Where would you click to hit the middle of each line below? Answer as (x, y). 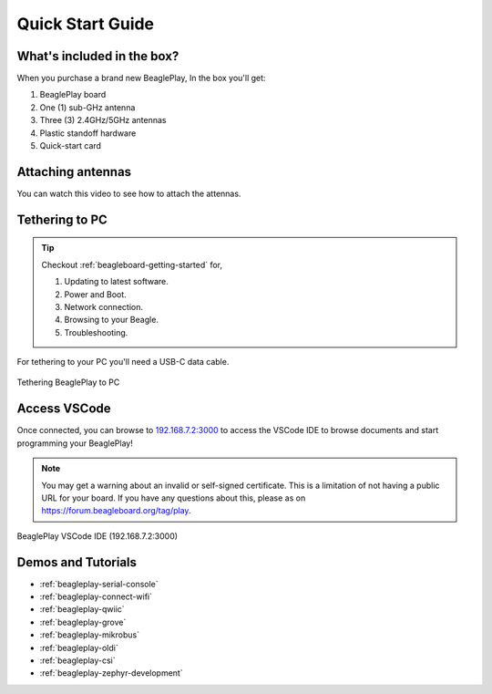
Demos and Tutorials (77, 562)
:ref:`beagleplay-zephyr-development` (111, 673)
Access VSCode (64, 409)
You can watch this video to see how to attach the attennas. (129, 193)
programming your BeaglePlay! (75, 443)
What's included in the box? (98, 56)
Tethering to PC (62, 219)
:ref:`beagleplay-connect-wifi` (96, 596)
